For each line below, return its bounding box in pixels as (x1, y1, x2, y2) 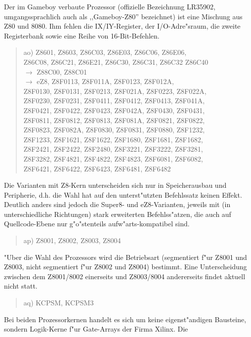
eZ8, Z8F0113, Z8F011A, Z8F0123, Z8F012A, (37, 76, 174, 86)
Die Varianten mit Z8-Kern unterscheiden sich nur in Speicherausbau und (4, 180, 227, 190)
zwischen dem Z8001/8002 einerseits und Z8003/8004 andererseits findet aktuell (4, 271, 246, 281)
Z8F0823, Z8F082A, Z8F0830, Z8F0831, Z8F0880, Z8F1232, (23, 125, 205, 135)
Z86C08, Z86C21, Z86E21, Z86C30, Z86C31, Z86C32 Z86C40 (23, 56, 209, 67)
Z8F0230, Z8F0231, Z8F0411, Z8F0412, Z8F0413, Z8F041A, (23, 95, 205, 106)
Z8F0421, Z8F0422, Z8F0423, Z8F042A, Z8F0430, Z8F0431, (23, 105, 205, 115)
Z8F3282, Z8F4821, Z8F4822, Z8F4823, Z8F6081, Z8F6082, (23, 153, 203, 164)
